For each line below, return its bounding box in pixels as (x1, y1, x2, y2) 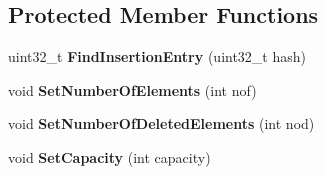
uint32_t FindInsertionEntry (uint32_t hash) (8, 46, 306, 67)
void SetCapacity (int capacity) (8, 146, 211, 167)
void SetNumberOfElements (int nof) (8, 79, 257, 100)
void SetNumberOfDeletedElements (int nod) (8, 113, 315, 134)
